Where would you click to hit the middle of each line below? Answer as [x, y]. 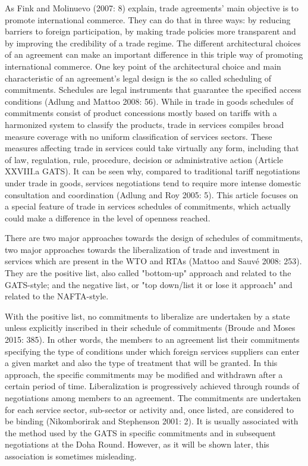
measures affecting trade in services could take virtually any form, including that [152, 148]
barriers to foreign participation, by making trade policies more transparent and [150, 31]
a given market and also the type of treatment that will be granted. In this [141, 363]
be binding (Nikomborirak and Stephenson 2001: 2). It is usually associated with [152, 421]
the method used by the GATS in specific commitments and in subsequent [140, 432]
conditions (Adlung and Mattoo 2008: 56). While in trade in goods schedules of [149, 101]
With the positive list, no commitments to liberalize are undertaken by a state [147, 316]
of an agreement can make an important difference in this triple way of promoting [154, 54]
